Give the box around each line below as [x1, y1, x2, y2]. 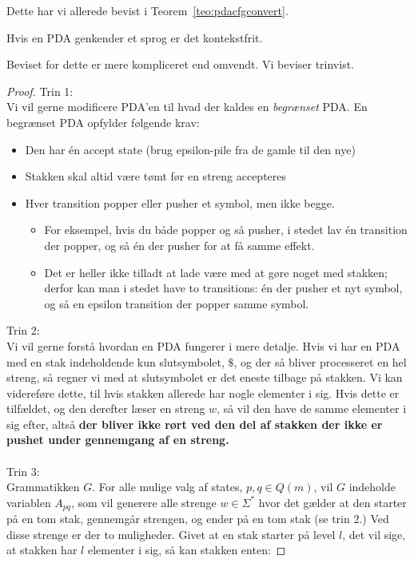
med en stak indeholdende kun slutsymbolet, [6, 353, 225, 370]
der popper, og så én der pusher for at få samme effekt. [44, 236, 315, 253]
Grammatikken [6, 478, 80, 495]
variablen [6, 494, 51, 510]
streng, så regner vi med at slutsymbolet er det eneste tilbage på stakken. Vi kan [6, 369, 403, 386]
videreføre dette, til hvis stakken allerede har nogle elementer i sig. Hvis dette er [6, 384, 400, 401]
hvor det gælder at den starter [258, 494, 407, 510]
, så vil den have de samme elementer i [217, 400, 407, 417]
